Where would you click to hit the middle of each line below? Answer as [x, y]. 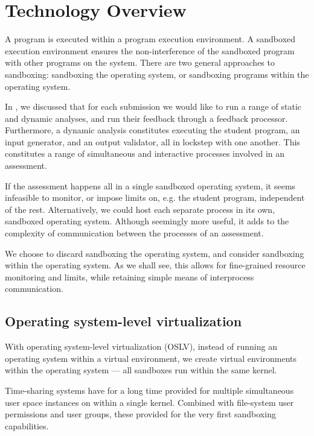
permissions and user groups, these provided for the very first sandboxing [140, 414]
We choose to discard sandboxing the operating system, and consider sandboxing [155, 253]
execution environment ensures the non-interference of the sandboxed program [150, 50]
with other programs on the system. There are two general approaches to [140, 62]
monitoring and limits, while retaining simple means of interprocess [130, 276]
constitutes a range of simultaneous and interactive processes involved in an [145, 153]
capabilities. [27, 425]
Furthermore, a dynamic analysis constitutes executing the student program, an [152, 130]
